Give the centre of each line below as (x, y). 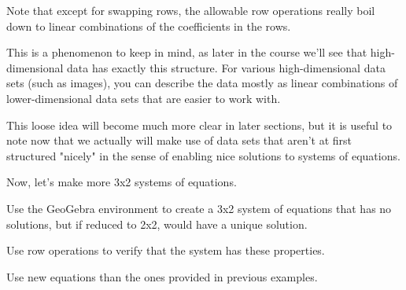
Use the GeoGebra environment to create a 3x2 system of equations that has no (199, 208)
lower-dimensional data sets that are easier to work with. (144, 98)
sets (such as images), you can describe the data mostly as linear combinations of (202, 83)
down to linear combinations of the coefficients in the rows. (149, 26)
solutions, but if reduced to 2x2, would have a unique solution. (157, 224)
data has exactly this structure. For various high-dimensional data (226, 67)
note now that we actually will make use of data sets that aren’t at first (179, 140)
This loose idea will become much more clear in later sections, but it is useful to (199, 125)
